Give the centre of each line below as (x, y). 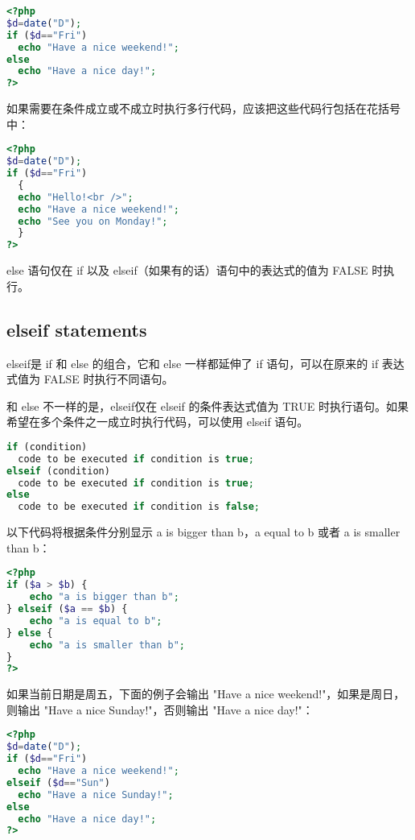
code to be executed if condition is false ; (139, 507)
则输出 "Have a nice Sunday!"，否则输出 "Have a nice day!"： (160, 709)
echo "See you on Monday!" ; (93, 221)
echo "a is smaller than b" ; (107, 645)
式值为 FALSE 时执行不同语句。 (90, 379)
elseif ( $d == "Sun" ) (58, 782)
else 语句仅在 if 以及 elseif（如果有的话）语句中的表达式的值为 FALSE (187, 270)
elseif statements (77, 329)
